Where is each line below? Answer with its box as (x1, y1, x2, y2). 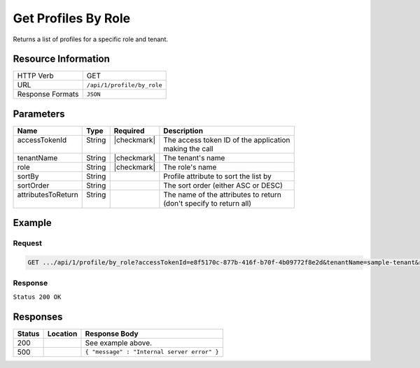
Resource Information (13, 53, 110, 65)
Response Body (85, 329, 139, 339)
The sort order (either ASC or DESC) (163, 181, 283, 190)
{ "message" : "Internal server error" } (85, 348, 220, 356)
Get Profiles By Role (13, 10, 131, 26)
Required (113, 126, 145, 136)
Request (13, 239, 42, 248)
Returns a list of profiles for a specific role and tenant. (13, 35, 168, 43)
